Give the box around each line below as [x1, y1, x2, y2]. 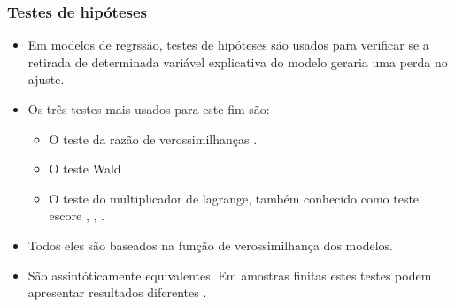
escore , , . [49, 206, 104, 225]
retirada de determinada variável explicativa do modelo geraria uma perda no [27, 52, 448, 71]
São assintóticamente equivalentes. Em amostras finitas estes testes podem [27, 265, 432, 284]
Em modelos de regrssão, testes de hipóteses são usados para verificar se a [27, 35, 429, 54]
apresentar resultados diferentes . [27, 283, 207, 302]
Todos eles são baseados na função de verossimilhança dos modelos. [27, 235, 393, 254]
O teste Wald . [49, 159, 129, 178]
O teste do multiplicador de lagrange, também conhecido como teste [49, 188, 420, 207]
